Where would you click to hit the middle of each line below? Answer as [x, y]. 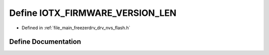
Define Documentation [45, 42]
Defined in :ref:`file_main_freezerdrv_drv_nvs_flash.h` [76, 28]
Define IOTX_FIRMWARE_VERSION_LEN [93, 13]
